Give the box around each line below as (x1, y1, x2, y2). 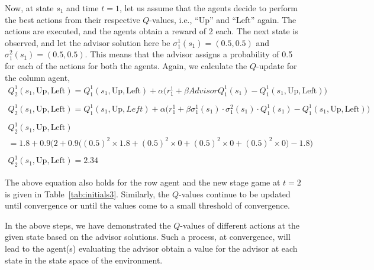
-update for (256, 59, 297, 71)
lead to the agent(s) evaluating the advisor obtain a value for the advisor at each (5, 242, 298, 255)
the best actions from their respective (5, 13, 140, 25)
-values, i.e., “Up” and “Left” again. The (149, 13, 296, 25)
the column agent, (5, 71, 70, 83)
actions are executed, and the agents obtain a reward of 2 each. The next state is (5, 25, 298, 37)
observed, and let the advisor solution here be (5, 36, 170, 48)
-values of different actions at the (180, 219, 299, 231)
